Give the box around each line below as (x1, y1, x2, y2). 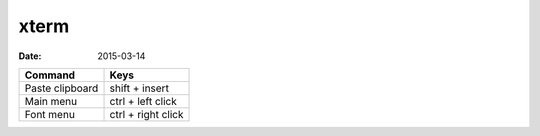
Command (24, 68, 75, 82)
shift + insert (109, 81, 170, 95)
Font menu (24, 107, 75, 121)
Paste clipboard (24, 81, 99, 95)
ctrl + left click (109, 94, 177, 108)
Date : (18, 50, 42, 62)
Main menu (24, 94, 78, 108)
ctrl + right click (109, 107, 184, 121)
